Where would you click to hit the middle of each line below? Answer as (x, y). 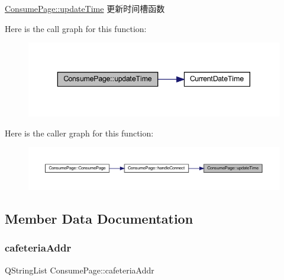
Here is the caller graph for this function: (79, 133)
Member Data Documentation (99, 218)
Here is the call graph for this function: (76, 28)
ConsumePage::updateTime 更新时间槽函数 (85, 8)
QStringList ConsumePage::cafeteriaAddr (80, 270)
